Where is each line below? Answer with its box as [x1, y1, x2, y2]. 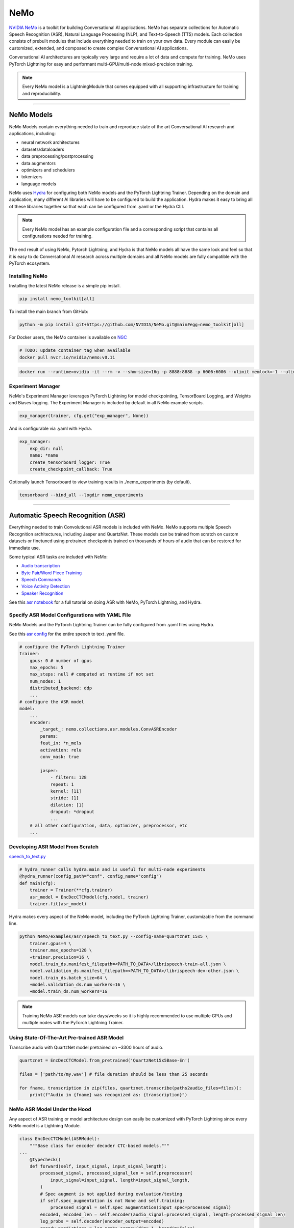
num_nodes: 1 [29, 678, 61, 684]
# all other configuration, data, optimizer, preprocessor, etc [29, 823, 188, 828]
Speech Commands [21, 577, 61, 583]
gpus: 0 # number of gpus [29, 658, 92, 663]
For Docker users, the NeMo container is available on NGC [9, 335, 127, 340]
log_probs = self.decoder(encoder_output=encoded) [40, 1219, 164, 1224]
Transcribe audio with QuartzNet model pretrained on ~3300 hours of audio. [9, 1044, 164, 1051]
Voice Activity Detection [21, 584, 70, 589]
